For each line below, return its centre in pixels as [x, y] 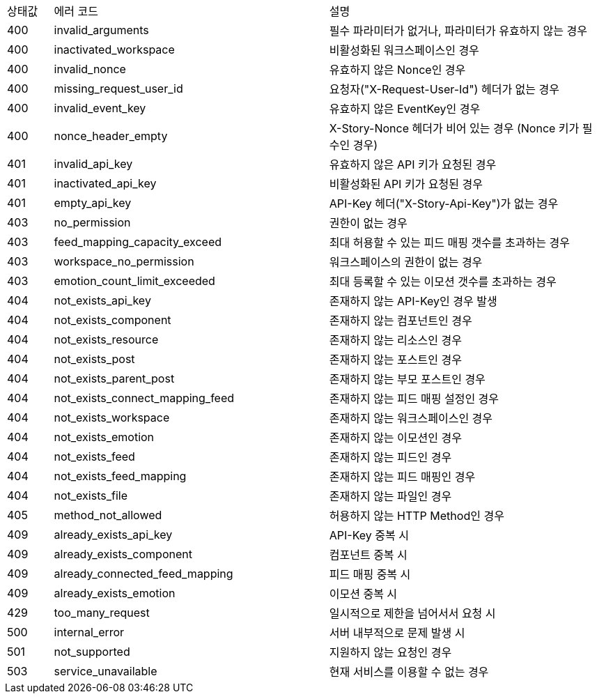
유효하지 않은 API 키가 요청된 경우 [413, 164]
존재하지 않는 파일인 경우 [390, 496]
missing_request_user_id [118, 89]
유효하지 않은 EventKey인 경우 [405, 109]
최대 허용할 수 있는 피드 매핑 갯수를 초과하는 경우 [449, 243]
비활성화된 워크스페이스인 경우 [404, 50]
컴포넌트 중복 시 [368, 555]
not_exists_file [91, 496]
